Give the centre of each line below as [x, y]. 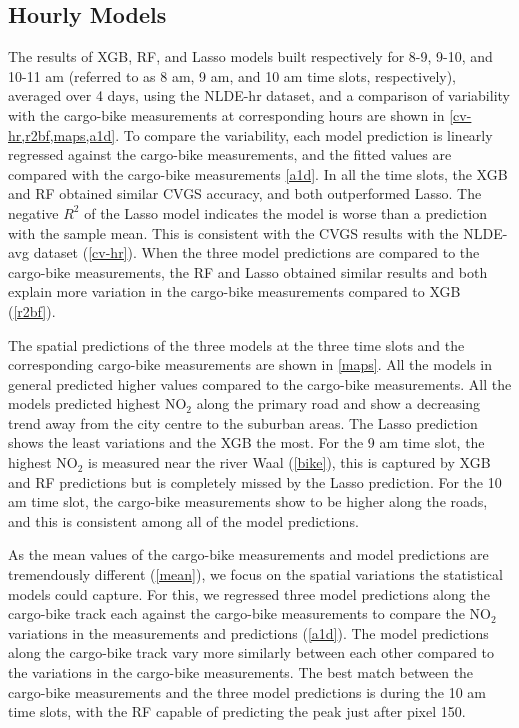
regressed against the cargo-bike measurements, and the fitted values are [230, 154]
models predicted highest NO [97, 403]
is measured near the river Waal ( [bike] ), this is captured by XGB [289, 462]
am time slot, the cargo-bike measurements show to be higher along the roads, [248, 501]
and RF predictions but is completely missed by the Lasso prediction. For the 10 [255, 481]
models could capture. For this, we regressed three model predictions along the [249, 593]
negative [33, 212]
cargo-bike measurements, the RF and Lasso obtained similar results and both [248, 271]
